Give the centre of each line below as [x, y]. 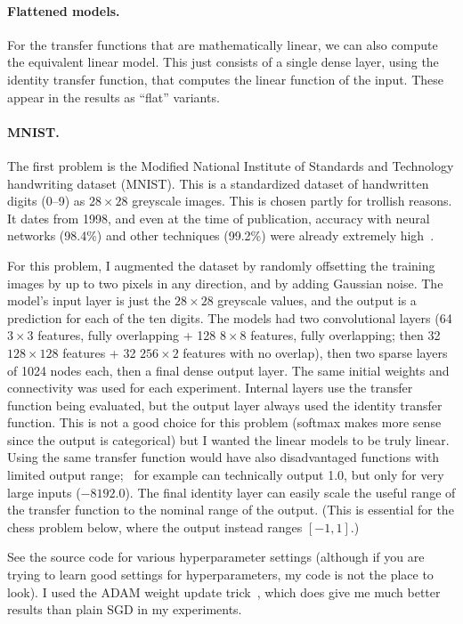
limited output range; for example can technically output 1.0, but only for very [226, 475]
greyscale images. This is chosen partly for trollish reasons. [292, 201]
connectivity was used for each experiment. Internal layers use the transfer [210, 388]
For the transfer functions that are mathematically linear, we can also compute [223, 44]
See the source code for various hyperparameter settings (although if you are [216, 557]
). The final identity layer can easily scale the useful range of [290, 492]
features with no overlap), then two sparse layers [315, 352]
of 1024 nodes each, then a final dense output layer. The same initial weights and [228, 370]
